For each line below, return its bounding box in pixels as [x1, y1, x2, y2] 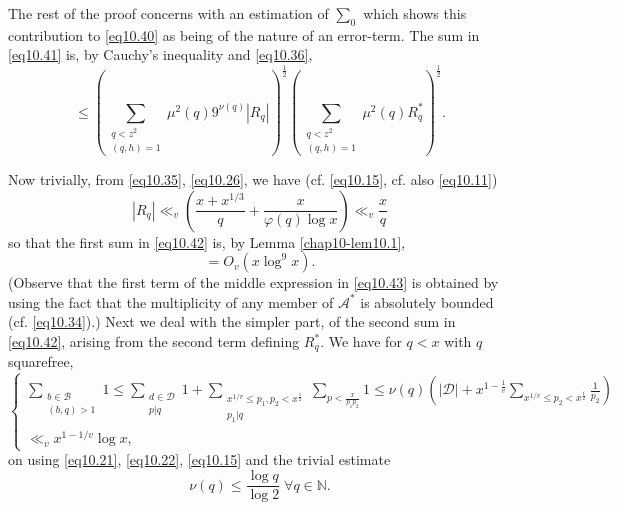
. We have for [320, 331, 402, 351]
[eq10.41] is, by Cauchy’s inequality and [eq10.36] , [8, 44, 313, 65]
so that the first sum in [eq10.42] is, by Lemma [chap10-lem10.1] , [8, 231, 406, 252]
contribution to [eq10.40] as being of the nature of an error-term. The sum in [8, 24, 480, 45]
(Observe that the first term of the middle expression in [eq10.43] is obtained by [8, 272, 499, 293]
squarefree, [8, 351, 74, 372]
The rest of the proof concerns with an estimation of [8, 3, 329, 23]
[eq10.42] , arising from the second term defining [8, 331, 300, 351]
